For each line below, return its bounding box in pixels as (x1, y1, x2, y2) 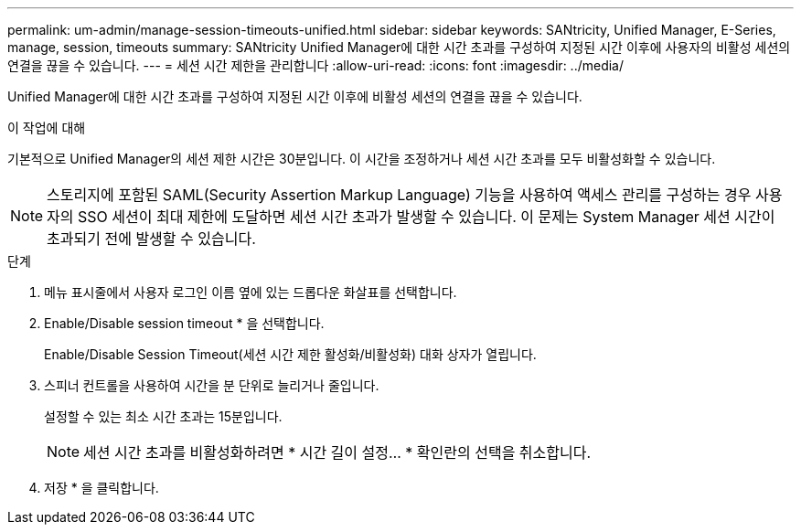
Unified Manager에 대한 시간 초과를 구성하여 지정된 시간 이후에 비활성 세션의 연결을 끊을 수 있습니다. (7, 89, 582, 104)
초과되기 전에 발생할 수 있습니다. (47, 229, 256, 248)
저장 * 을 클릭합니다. (44, 480, 159, 495)
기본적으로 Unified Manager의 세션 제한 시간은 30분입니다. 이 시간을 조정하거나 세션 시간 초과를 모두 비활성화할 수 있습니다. (7, 151, 716, 166)
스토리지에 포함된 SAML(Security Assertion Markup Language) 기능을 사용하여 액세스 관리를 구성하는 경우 (47, 186, 752, 204)
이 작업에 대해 (7, 120, 86, 135)
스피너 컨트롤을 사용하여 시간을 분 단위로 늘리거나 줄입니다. (44, 378, 379, 393)
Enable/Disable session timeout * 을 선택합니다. (44, 315, 325, 331)
